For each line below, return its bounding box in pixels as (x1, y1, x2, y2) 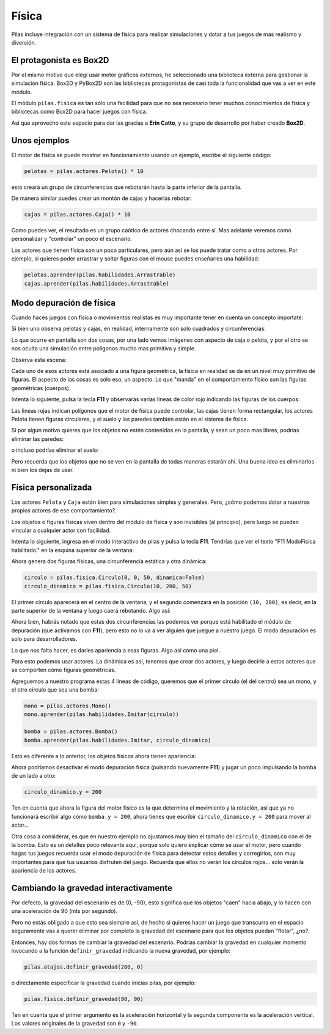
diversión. (11, 39, 37, 46)
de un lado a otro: (11, 772, 56, 780)
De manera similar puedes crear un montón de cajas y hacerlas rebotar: (11, 194, 193, 202)
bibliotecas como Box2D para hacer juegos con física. (11, 108, 148, 116)
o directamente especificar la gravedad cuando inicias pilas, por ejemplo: (11, 979, 196, 986)
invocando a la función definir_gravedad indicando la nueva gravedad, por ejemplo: (11, 947, 230, 954)
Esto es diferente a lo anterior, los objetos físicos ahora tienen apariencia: (11, 752, 196, 759)
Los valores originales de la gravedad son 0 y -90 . (11, 1020, 139, 1027)
